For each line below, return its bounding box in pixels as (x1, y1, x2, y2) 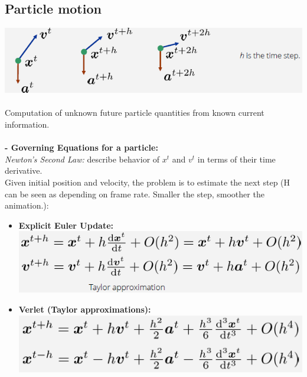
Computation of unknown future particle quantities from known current (5, 106, 264, 119)
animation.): (5, 199, 49, 212)
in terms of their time (197, 152, 276, 165)
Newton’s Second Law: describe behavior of (5, 152, 160, 165)
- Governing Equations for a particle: (5, 141, 158, 154)
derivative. (5, 164, 43, 177)
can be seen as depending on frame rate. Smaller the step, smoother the (5, 187, 264, 200)
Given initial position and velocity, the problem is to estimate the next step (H (5, 175, 290, 188)
